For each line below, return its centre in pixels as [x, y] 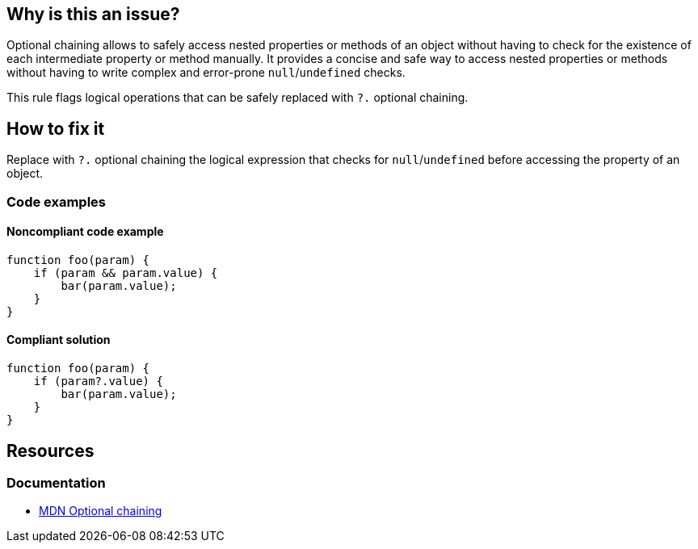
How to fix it [56, 128]
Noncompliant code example [85, 232]
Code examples [57, 201]
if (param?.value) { [98, 381]
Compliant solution [59, 340]
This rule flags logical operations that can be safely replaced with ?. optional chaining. [238, 98]
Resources [50, 451]
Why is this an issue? [93, 14]
